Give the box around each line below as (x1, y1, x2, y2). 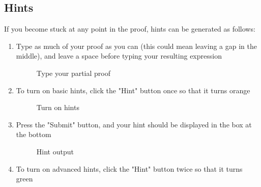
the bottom (16, 129, 51, 140)
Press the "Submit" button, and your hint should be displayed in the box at (16, 119, 252, 129)
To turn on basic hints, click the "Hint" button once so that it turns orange (16, 85, 250, 95)
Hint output (36, 146, 74, 156)
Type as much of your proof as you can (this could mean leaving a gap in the (16, 40, 257, 51)
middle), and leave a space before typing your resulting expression (16, 50, 222, 61)
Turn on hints (36, 102, 79, 113)
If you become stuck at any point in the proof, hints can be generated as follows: (4, 23, 255, 34)
